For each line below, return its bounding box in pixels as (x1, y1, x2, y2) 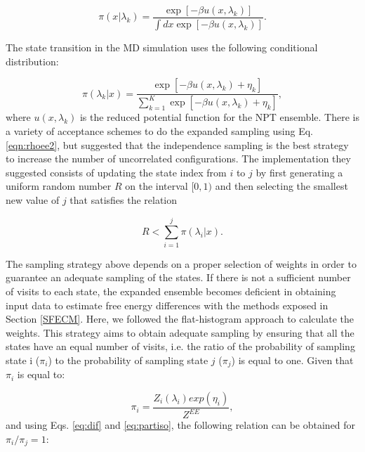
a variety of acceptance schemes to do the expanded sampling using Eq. (6, 124, 314, 138)
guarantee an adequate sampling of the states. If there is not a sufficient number (6, 270, 351, 285)
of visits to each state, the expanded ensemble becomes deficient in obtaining (6, 283, 336, 298)
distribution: (6, 53, 59, 68)
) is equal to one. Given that (231, 352, 354, 367)
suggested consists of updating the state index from (6, 164, 227, 179)
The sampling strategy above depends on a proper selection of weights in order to (6, 256, 357, 271)
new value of (6, 193, 60, 207)
